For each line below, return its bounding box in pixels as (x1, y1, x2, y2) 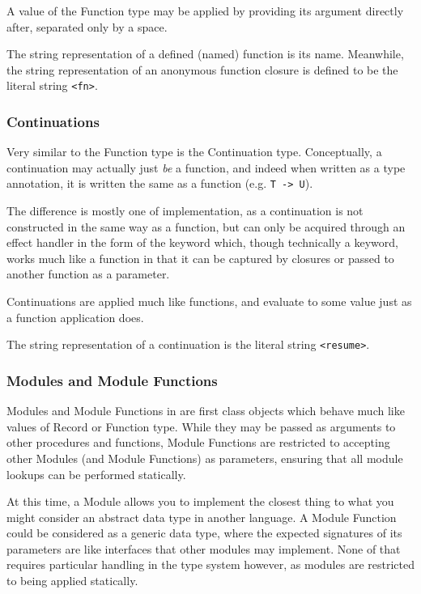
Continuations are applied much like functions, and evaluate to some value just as (6, 293, 412, 310)
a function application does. (6, 308, 144, 325)
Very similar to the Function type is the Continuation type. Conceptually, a (6, 143, 382, 160)
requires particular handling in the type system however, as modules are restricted (6, 556, 415, 573)
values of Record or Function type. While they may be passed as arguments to (6, 418, 396, 435)
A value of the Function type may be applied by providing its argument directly (6, 2, 404, 19)
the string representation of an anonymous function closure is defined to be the (6, 61, 398, 78)
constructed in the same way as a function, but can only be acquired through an (6, 218, 406, 235)
